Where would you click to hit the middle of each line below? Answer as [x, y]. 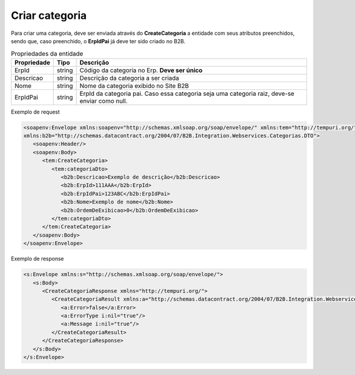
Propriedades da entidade [47, 53]
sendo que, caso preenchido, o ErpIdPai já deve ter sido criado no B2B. [98, 41]
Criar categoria [49, 15]
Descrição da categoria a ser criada [130, 78]
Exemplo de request [35, 112]
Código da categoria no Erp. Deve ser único [141, 70]
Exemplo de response [38, 259]
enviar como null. [104, 101]
